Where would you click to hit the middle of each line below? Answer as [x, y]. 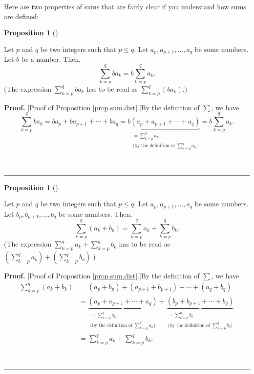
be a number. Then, [51, 59]
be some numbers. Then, [95, 213]
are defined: [21, 16]
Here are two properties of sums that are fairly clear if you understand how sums [125, 6]
